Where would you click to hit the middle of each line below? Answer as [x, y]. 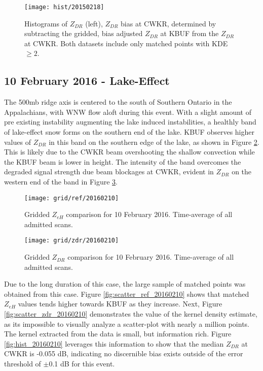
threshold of [23, 364]
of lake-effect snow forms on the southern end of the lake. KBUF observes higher [129, 132]
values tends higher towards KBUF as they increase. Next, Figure [120, 304]
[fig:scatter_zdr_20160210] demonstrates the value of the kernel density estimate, [131, 314]
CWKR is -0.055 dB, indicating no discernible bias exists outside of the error [124, 353]
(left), [94, 23]
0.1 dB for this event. [82, 364]
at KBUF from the [190, 33]
